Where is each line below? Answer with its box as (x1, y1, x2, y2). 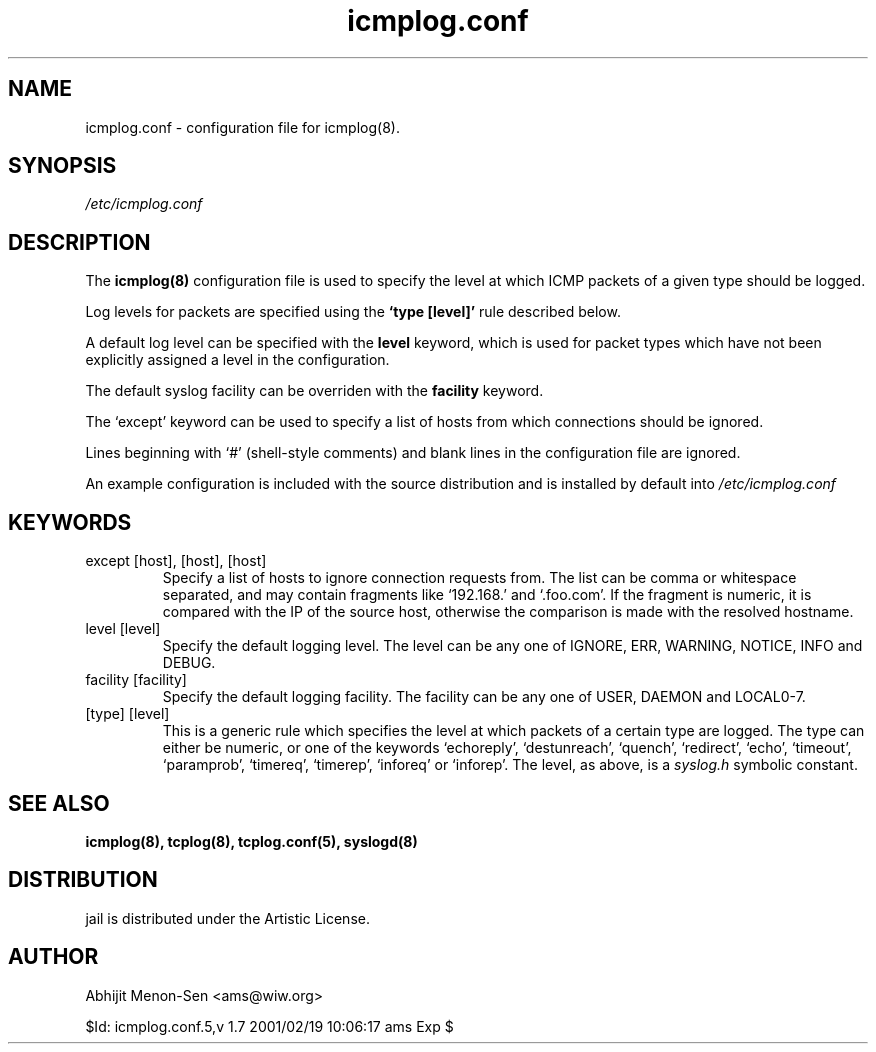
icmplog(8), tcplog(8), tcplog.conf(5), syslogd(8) (85, 832, 418, 850)
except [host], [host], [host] (85, 552, 267, 570)
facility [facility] (85, 671, 187, 689)
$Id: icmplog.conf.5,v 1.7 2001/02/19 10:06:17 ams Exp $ (85, 1017, 454, 1035)
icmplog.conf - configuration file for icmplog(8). (85, 118, 400, 136)
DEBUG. (162, 654, 216, 672)
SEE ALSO (8, 790, 110, 816)
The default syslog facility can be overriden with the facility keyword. (85, 382, 544, 400)
